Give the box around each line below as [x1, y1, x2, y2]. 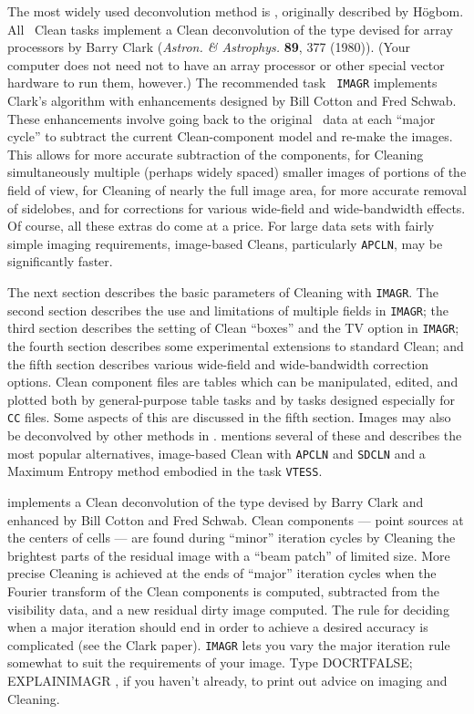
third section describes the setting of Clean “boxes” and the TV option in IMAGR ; [7, 318, 459, 337]
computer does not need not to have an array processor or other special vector [7, 55, 445, 74]
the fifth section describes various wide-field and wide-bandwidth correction [7, 354, 429, 373]
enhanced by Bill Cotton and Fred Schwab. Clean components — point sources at [7, 510, 464, 529]
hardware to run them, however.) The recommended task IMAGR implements [7, 73, 438, 92]
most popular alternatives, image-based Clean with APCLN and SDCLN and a [7, 443, 426, 462]
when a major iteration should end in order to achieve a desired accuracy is [7, 617, 428, 636]
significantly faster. [7, 252, 113, 271]
